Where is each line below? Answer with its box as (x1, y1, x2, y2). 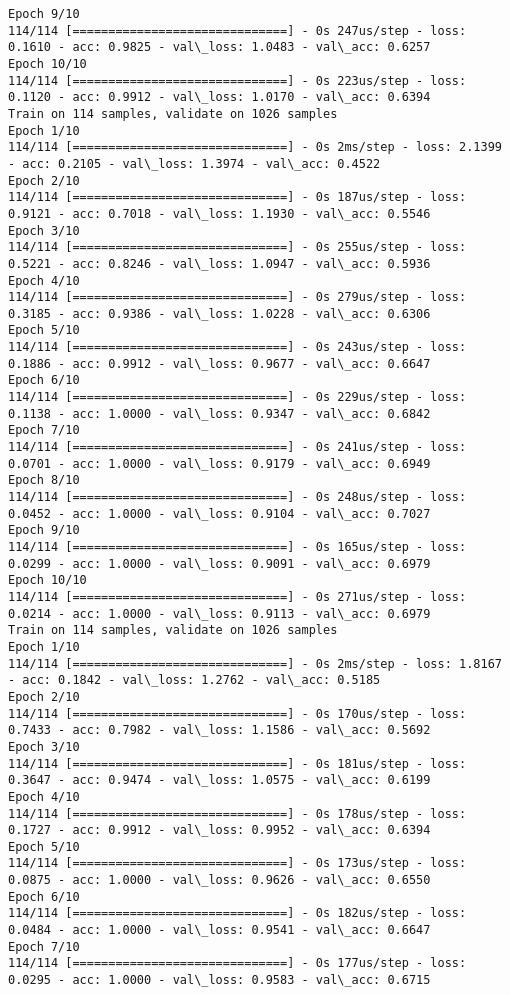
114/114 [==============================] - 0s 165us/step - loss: (8, 540, 467, 554)
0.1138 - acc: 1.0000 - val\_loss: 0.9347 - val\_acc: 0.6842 (8, 406, 431, 421)
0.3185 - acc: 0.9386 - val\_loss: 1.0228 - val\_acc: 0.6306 (8, 306, 431, 321)
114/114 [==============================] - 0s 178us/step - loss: (8, 806, 467, 821)
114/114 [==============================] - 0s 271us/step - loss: (8, 589, 467, 604)
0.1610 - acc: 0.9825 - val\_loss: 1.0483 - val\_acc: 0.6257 (8, 40, 431, 55)
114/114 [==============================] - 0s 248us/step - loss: (8, 490, 467, 505)
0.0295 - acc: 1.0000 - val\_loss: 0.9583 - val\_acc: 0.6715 (8, 973, 431, 988)
